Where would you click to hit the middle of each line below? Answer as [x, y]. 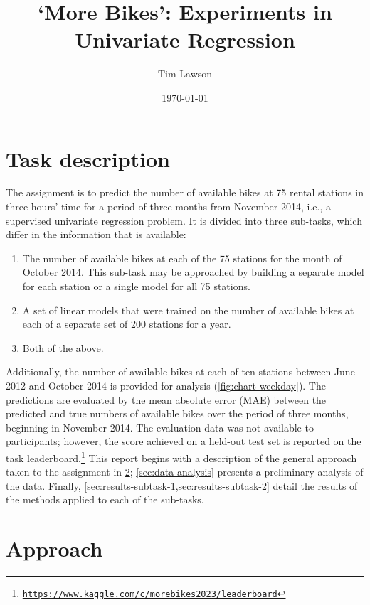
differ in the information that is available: [96, 234]
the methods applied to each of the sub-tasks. [105, 499]
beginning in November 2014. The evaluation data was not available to [160, 427]
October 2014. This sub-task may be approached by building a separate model [193, 272]
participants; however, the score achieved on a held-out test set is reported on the [184, 441]
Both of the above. [63, 347]
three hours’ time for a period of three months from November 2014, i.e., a [168, 207]
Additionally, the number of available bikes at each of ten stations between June [180, 371]
